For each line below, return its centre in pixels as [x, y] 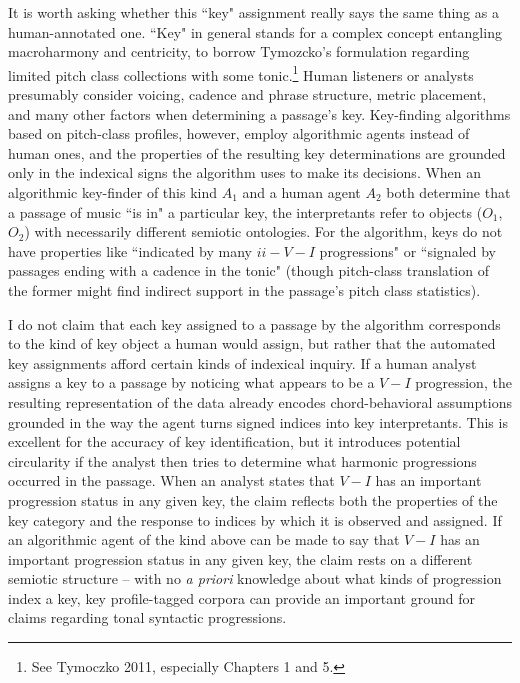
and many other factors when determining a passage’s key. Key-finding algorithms [259, 113]
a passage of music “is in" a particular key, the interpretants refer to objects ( [245, 211]
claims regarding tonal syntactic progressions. [147, 617]
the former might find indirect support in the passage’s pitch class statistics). [244, 289]
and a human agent [301, 192]
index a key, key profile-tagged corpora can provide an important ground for [241, 597]
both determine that [448, 192]
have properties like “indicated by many [130, 250]
